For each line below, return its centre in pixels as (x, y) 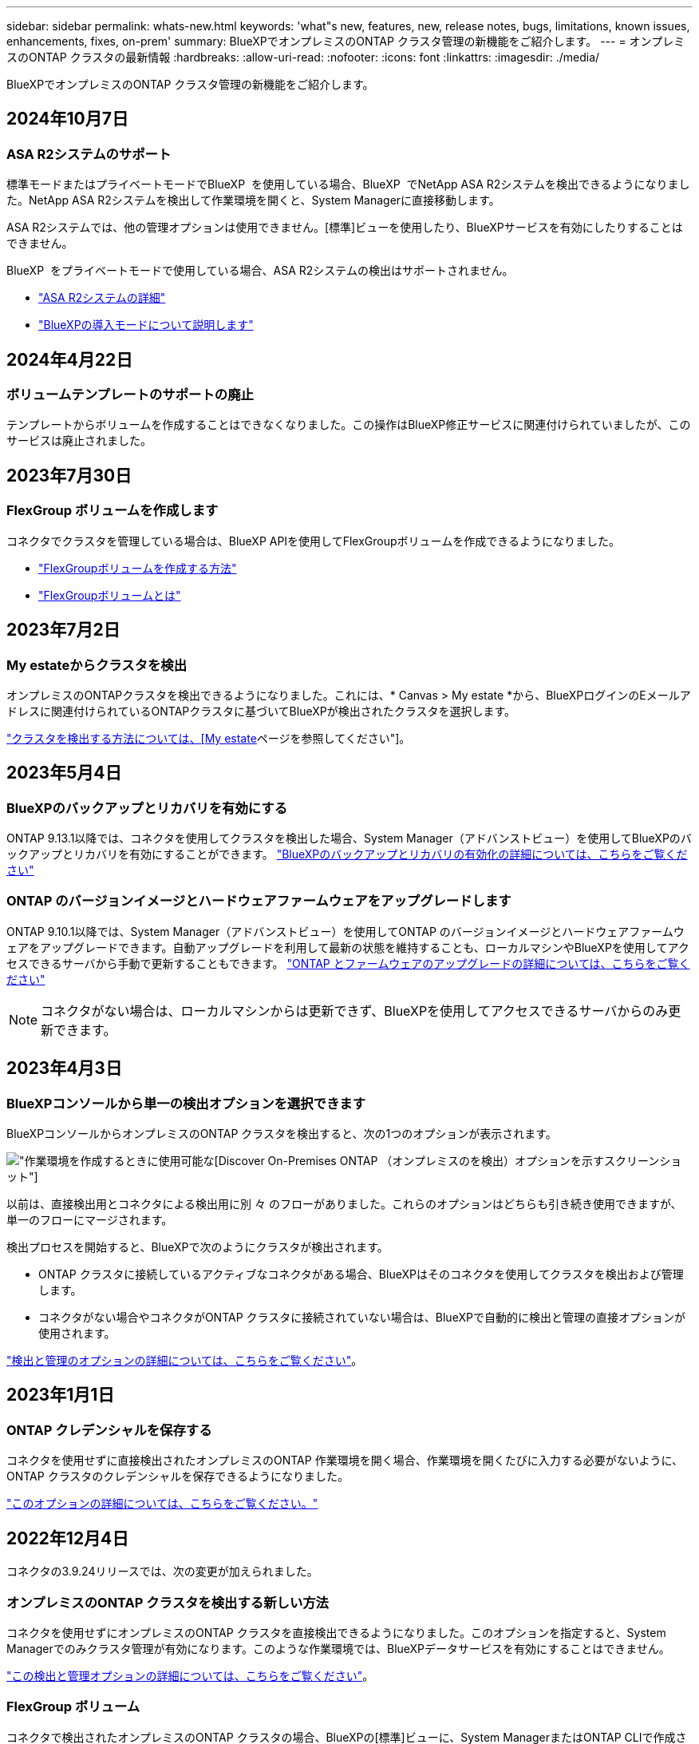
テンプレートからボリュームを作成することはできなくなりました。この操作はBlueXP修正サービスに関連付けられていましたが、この (349, 425)
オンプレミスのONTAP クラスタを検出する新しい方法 (168, 1602)
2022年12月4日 (68, 1538)
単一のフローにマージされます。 (90, 1220)
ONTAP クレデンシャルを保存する (109, 1430)
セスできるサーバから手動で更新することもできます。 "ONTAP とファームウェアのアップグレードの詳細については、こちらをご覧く (348, 963)
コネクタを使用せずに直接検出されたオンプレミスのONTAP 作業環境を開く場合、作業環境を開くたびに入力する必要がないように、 (345, 1461)
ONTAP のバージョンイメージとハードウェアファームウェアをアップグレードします (259, 901)
